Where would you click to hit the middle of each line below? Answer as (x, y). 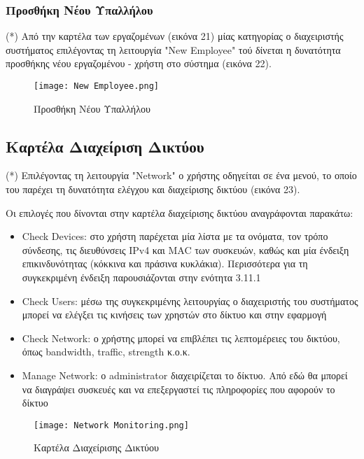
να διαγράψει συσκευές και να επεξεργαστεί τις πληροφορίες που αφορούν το (178, 389)
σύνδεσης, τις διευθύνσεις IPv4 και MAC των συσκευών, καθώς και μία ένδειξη (185, 249)
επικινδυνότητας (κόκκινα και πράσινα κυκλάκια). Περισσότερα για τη (165, 263)
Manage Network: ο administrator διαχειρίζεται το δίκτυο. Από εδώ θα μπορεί (185, 375)
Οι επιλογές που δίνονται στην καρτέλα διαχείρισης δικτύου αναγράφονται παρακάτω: (180, 212)
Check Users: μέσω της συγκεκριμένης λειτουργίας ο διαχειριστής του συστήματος (190, 301)
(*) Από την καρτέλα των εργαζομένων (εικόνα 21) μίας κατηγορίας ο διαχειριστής (175, 36)
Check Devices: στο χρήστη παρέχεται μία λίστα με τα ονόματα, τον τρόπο (175, 236)
